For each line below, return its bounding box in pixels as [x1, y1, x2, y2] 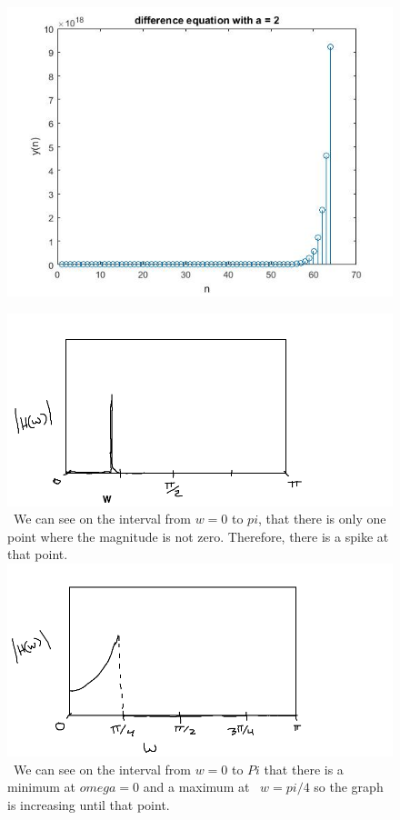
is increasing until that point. [7, 795, 170, 814]
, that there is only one [258, 509, 386, 528]
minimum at [7, 777, 76, 796]
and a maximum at [143, 777, 250, 796]
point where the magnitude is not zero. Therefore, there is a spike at [7, 526, 389, 545]
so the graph [314, 777, 384, 796]
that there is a [264, 759, 344, 778]
